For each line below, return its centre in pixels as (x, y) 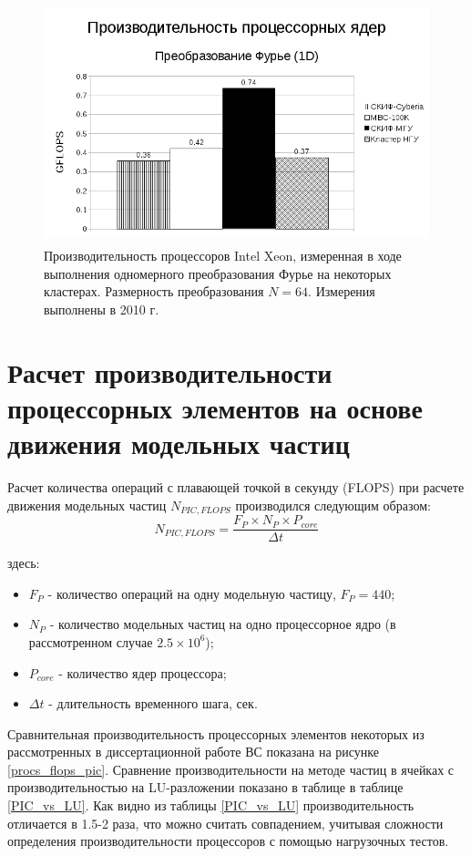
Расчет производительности (170, 371)
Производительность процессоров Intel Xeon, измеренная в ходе (223, 256)
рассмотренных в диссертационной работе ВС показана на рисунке (193, 752)
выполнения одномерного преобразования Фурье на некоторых (218, 273)
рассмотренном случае (91, 641)
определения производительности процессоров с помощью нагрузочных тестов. (228, 841)
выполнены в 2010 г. (102, 309)
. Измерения (342, 291)
